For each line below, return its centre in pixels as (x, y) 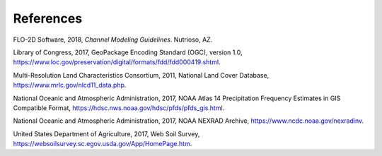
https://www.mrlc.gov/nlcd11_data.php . (70, 85)
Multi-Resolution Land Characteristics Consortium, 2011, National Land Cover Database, (141, 75)
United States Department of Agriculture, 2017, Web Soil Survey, (106, 133)
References (48, 18)
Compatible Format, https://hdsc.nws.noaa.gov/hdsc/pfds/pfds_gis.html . (119, 108)
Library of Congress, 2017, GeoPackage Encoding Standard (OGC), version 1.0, (128, 52)
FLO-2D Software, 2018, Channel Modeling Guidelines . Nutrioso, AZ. (113, 40)
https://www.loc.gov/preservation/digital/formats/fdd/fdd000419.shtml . (117, 62)
